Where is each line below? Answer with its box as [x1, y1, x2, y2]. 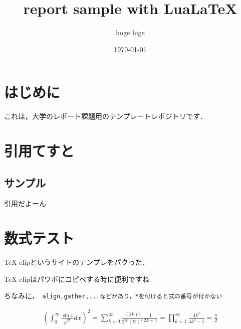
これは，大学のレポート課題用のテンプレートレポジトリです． [4, 111, 207, 121]
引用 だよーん [4, 198, 46, 209]
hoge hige [116, 27, 145, 38]
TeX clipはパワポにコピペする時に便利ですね [4, 273, 150, 284]
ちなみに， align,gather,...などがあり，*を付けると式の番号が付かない [4, 290, 222, 301]
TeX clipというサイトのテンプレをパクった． [4, 257, 149, 267]
